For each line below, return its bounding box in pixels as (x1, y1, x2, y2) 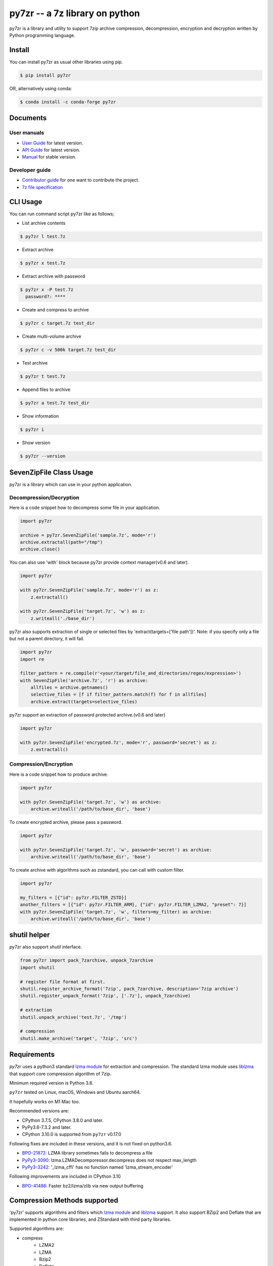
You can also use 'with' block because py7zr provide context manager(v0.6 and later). (9, 560, 189, 566)
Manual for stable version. (22, 154, 77, 160)
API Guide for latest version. (22, 147, 80, 153)
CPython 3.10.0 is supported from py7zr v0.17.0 (22, 1131, 121, 1137)
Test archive (22, 360, 48, 366)
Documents (9, 114, 47, 123)
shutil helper (9, 931, 50, 939)
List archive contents (22, 220, 66, 226)
